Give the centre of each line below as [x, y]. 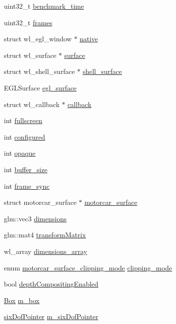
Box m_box [22, 300]
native [89, 39]
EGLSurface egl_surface [40, 87]
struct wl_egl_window [38, 39]
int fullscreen [23, 120]
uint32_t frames [28, 22]
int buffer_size [26, 169]
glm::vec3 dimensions [35, 218]
